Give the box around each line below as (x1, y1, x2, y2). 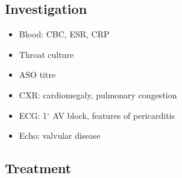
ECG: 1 (19, 109, 47, 121)
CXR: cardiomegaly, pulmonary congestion (19, 88, 177, 101)
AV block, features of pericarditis (52, 109, 175, 121)
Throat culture (19, 48, 74, 60)
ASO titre (19, 68, 56, 81)
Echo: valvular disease (19, 129, 101, 142)
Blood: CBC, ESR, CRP (19, 28, 110, 40)
